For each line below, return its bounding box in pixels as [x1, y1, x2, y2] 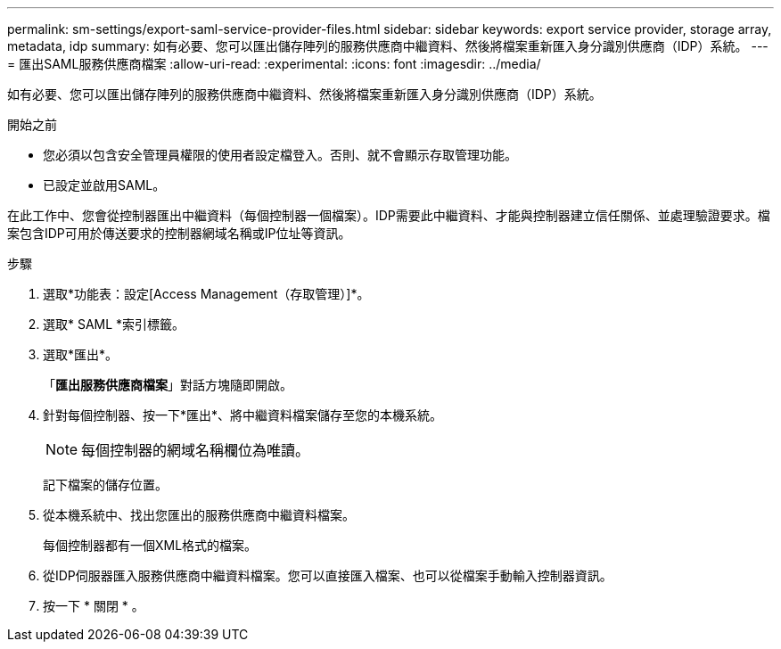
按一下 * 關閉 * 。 [43, 598, 144, 613]
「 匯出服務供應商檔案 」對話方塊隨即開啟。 [43, 377, 292, 392]
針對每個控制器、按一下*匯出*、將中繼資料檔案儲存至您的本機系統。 [43, 407, 443, 423]
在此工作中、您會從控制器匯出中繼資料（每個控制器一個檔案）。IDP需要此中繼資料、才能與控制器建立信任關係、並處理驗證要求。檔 [7, 208, 770, 223]
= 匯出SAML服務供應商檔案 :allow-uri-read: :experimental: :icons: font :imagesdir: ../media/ [7, 56, 541, 71]
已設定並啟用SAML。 [43, 177, 166, 193]
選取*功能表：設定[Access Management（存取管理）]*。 [43, 286, 370, 301]
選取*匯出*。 [43, 347, 119, 362]
